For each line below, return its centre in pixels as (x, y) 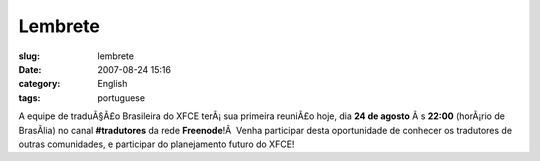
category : (39, 84)
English (112, 84)
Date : (30, 69)
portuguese (121, 97)
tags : (29, 97)
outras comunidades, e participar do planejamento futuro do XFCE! (156, 144)
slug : (29, 56)
